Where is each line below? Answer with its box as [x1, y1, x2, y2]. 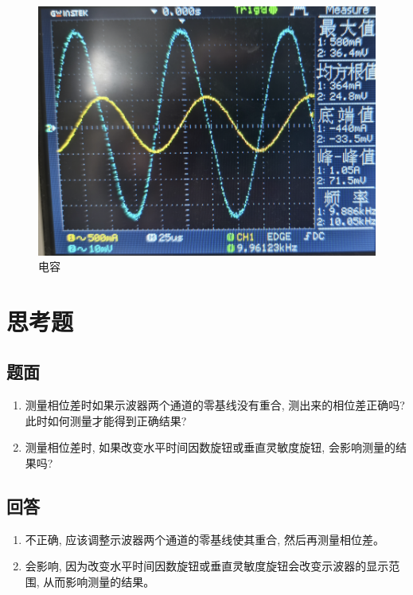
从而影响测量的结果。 [43, 573, 155, 590]
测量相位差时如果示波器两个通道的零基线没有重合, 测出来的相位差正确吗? [25, 397, 405, 413]
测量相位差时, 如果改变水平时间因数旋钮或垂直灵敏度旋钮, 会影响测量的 [25, 439, 395, 456]
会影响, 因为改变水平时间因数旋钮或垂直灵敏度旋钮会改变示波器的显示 [25, 558, 389, 574]
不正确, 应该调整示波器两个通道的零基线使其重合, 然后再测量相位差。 [25, 530, 384, 547]
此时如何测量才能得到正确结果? [25, 412, 187, 429]
